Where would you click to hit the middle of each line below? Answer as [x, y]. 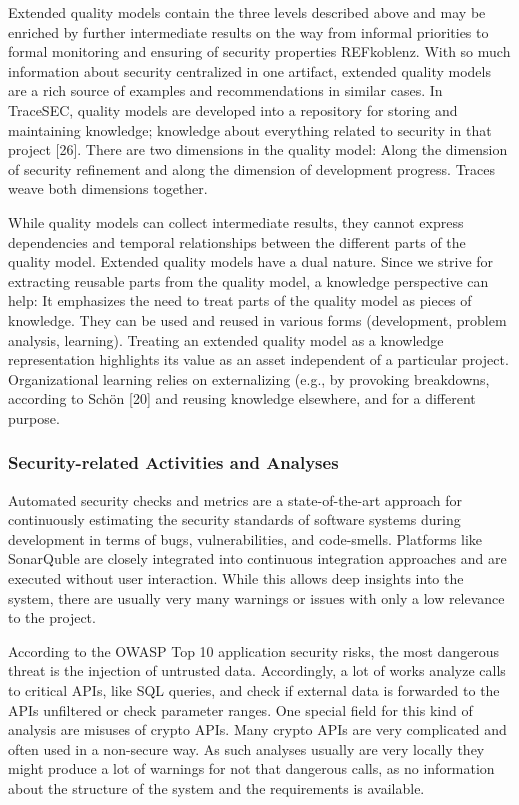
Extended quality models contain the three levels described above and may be [247, 12]
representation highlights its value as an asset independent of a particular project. [258, 359]
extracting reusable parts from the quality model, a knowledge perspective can [248, 280]
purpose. [34, 417]
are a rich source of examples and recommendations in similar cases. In [225, 90]
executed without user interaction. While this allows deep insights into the [236, 578]
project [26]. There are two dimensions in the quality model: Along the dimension [258, 149]
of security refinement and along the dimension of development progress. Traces [252, 168]
